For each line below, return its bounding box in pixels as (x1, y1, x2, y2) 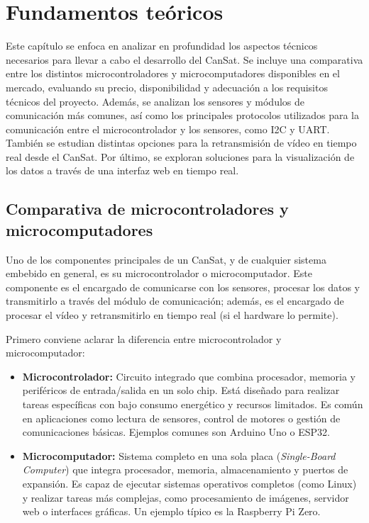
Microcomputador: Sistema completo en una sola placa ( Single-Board (22, 448, 336, 463)
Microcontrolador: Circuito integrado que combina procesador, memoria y (22, 369, 356, 383)
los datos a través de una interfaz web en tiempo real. (6, 163, 239, 178)
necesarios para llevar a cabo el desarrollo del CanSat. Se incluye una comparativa (6, 52, 363, 67)
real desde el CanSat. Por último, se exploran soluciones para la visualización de (6, 149, 355, 164)
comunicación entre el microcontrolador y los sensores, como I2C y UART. (6, 121, 330, 136)
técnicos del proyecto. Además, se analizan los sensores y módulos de (6, 94, 305, 108)
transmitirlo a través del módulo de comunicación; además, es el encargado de (6, 293, 344, 308)
